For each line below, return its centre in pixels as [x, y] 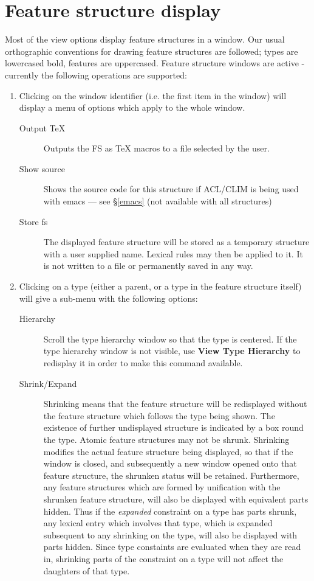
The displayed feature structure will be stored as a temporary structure [176, 242]
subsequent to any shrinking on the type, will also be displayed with [170, 534]
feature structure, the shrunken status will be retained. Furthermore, [171, 475]
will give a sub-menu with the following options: [108, 298]
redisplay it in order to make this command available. [143, 363]
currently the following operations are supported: [96, 75]
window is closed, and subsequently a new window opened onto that [170, 463]
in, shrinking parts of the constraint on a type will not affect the [163, 558]
